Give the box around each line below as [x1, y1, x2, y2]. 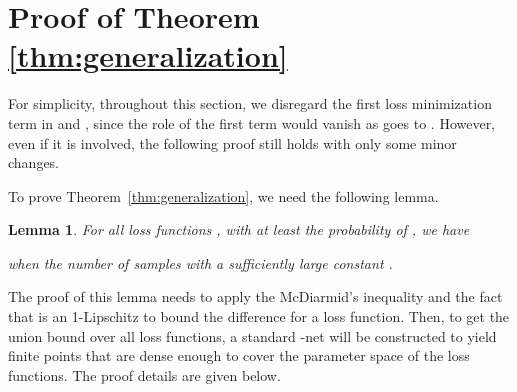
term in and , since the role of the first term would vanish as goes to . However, [8, 112, 496, 133]
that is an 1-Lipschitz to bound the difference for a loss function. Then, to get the [8, 306, 510, 327]
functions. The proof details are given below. [8, 364, 281, 385]
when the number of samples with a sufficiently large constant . [8, 252, 393, 273]
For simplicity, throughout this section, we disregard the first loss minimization [8, 93, 492, 114]
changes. [8, 152, 60, 173]
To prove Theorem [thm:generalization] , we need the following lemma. [8, 185, 439, 206]
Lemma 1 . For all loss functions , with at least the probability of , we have [8, 219, 470, 240]
